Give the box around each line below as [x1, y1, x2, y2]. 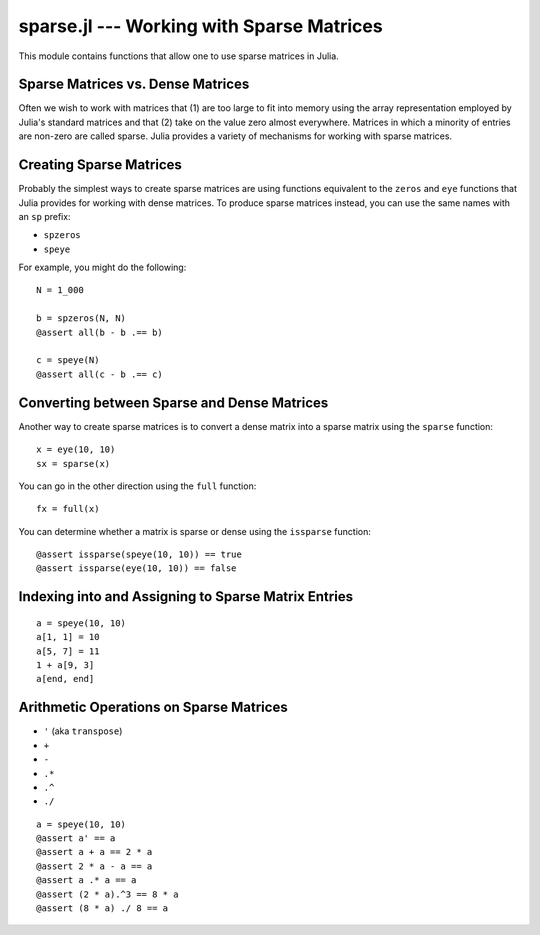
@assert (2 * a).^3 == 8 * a [36, 888, 179, 900]
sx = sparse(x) [36, 458, 111, 469]
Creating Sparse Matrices [18, 156, 182, 174]
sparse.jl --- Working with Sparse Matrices [18, 15, 384, 37]
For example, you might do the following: [18, 261, 187, 274]
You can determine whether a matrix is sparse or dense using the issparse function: [18, 525, 372, 537]
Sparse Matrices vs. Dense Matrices [18, 76, 250, 93]
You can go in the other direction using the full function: [18, 480, 257, 492]
